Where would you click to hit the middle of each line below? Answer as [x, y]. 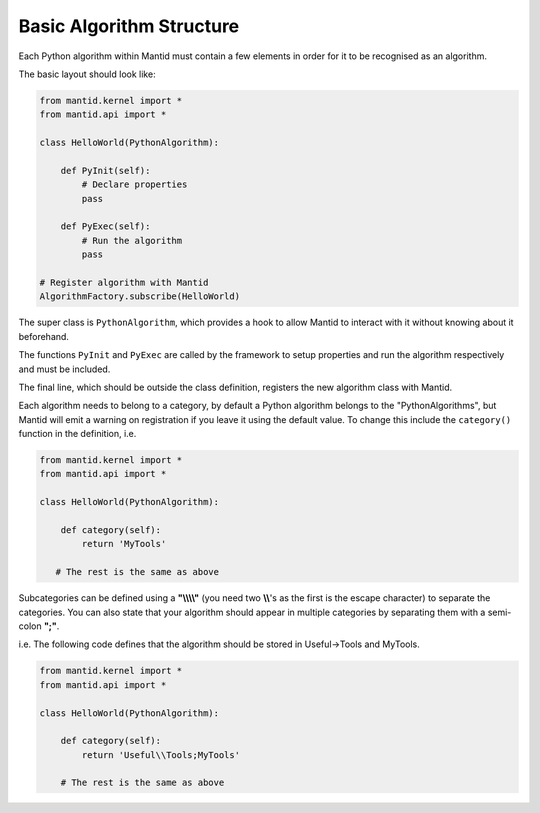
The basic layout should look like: [87, 74]
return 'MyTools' [124, 544]
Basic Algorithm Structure [129, 26]
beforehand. [44, 336]
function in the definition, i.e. [77, 434]
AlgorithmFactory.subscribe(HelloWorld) [139, 296]
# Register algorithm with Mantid [124, 282]
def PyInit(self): [105, 170]
